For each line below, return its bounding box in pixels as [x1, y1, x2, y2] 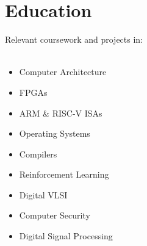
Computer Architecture [19, 65, 107, 78]
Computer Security [19, 209, 90, 222]
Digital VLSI [19, 188, 68, 201]
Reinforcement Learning [19, 168, 109, 181]
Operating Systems [19, 127, 90, 140]
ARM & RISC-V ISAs [19, 106, 102, 119]
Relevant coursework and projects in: [5, 33, 143, 46]
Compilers [19, 147, 57, 160]
